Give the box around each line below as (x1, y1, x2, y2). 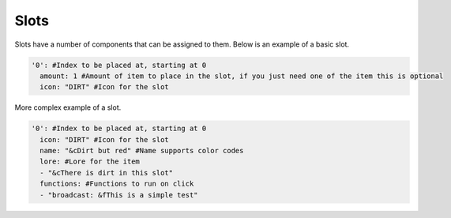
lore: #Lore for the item (39, 157, 140, 166)
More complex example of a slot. (14, 103, 122, 112)
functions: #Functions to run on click (39, 179, 194, 189)
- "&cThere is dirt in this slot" (39, 168, 174, 177)
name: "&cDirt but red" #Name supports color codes (39, 146, 244, 156)
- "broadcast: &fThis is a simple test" (39, 190, 198, 199)
